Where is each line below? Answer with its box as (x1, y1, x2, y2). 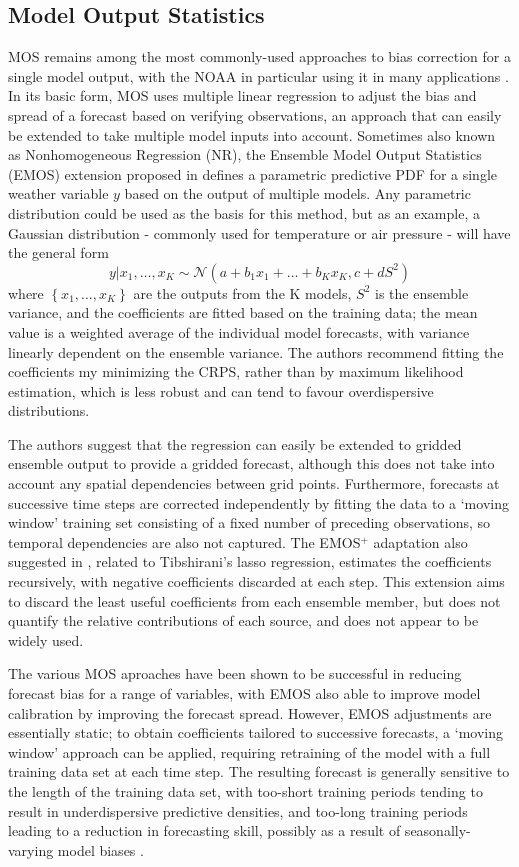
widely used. (8, 629, 84, 650)
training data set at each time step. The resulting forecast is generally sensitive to (8, 761, 510, 782)
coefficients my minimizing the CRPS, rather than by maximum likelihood (8, 361, 464, 382)
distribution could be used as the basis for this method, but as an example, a (8, 202, 480, 223)
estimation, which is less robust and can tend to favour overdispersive (8, 380, 434, 401)
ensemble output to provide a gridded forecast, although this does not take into (8, 453, 495, 474)
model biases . (57, 839, 144, 860)
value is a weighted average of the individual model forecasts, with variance (8, 321, 470, 342)
